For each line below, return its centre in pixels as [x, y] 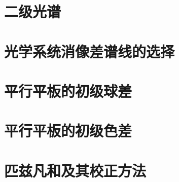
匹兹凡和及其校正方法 [75, 170]
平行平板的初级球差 [68, 90]
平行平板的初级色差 [68, 131]
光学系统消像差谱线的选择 [89, 51]
